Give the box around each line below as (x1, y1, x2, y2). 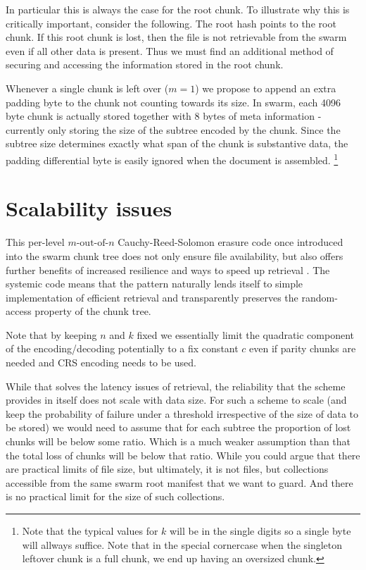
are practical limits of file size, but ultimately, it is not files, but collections (6, 461, 329, 476)
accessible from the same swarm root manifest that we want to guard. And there (6, 475, 353, 490)
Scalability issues (6, 194, 172, 223)
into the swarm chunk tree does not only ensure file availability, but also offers (6, 248, 343, 263)
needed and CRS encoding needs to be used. (6, 355, 197, 370)
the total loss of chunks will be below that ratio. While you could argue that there (6, 447, 360, 462)
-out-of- (76, 238, 109, 249)
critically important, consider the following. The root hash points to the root (6, 16, 336, 30)
